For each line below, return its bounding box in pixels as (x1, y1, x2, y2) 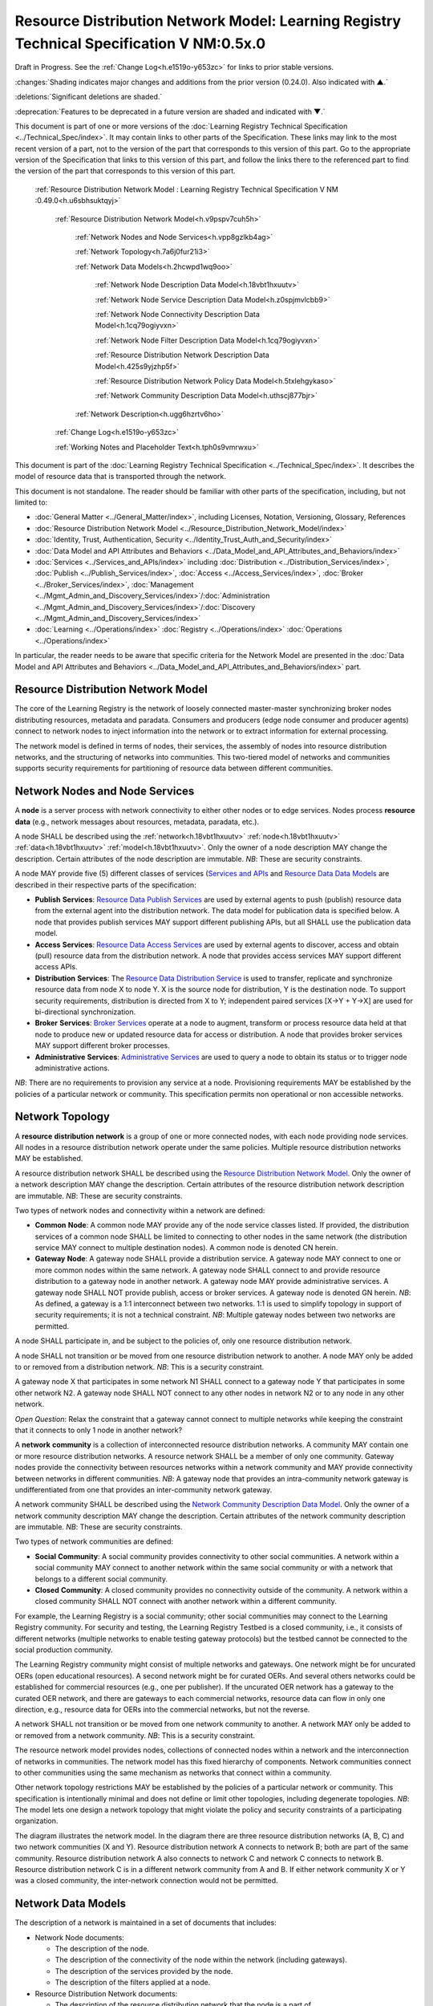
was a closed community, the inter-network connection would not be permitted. (14, 1876, 278, 1886)
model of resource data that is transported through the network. (14, 472, 226, 481)
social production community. (14, 1645, 113, 1655)
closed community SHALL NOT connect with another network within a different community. (34, 1597, 337, 1606)
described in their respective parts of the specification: (14, 879, 196, 890)
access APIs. (34, 962, 78, 972)
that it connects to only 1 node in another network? (14, 1425, 183, 1435)
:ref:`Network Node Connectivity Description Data (95, 309, 261, 319)
